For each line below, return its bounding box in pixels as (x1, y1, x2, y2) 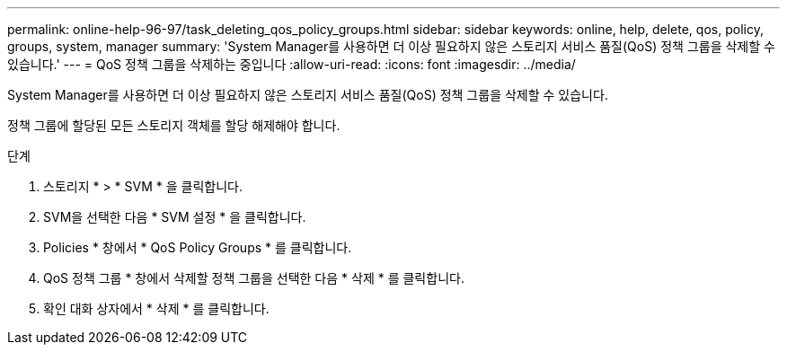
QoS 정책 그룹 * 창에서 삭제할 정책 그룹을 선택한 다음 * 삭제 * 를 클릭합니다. (43, 270, 464, 286)
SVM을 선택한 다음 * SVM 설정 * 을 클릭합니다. (43, 209, 306, 224)
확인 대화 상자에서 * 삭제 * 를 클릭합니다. (43, 301, 270, 316)
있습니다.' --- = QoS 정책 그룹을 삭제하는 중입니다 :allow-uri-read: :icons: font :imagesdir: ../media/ (7, 57, 576, 72)
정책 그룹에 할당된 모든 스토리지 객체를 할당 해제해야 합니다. (7, 118, 340, 133)
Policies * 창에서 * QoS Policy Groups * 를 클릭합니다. (43, 240, 352, 255)
